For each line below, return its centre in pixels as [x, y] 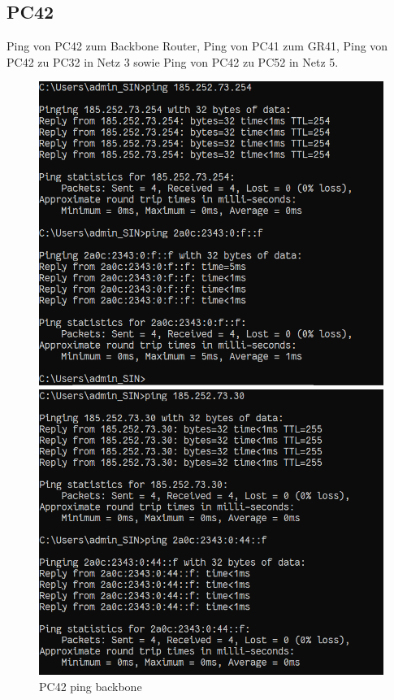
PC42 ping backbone [91, 686]
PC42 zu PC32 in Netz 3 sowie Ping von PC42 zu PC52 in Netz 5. [173, 61]
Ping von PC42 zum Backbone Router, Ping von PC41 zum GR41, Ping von [197, 46]
